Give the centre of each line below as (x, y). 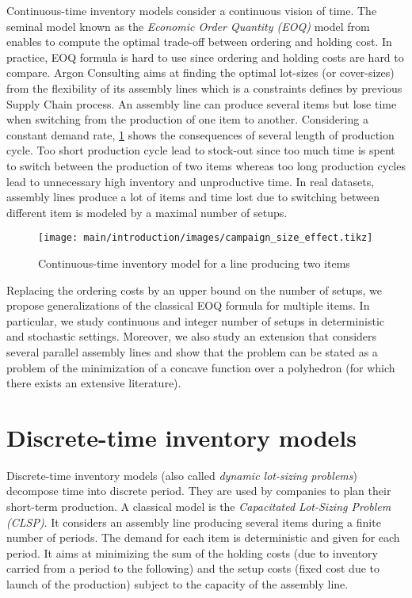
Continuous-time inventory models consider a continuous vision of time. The (192, 10)
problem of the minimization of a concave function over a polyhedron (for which (201, 367)
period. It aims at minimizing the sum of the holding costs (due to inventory (192, 552)
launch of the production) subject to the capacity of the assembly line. (177, 584)
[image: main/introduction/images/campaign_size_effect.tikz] (206, 238)
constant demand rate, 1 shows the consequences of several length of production (200, 134)
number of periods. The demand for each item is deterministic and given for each (203, 537)
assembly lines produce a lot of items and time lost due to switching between (193, 197)
